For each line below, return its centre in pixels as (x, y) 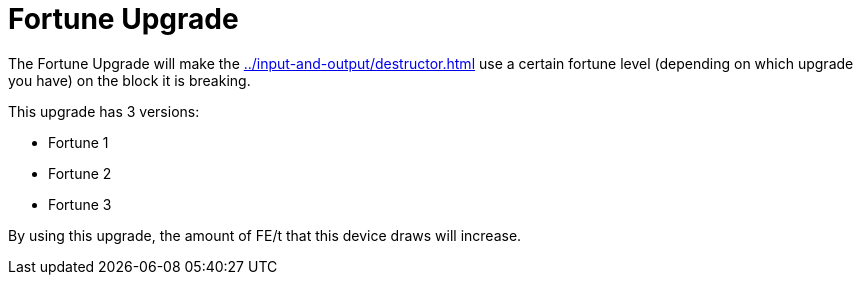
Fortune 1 (78, 142)
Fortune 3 (80, 204)
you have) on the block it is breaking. (129, 80)
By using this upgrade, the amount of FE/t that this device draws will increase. (265, 235)
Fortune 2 (80, 173)
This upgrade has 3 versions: (104, 111)
